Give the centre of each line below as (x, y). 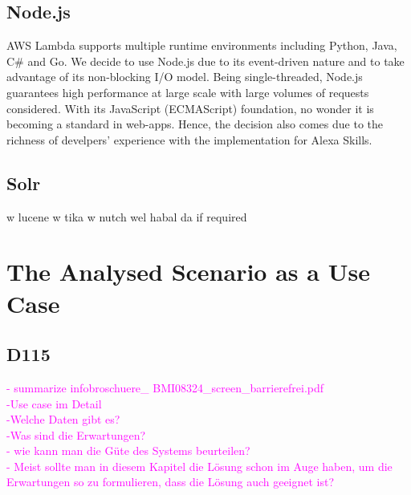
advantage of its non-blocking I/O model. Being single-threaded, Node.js (185, 77)
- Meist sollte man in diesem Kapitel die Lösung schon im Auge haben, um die (199, 466)
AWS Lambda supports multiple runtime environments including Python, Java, (202, 45)
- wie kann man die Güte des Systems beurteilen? (128, 450)
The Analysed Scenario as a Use (188, 272)
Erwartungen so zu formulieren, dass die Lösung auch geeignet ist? (171, 482)
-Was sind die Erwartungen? (76, 434)
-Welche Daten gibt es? (63, 419)
